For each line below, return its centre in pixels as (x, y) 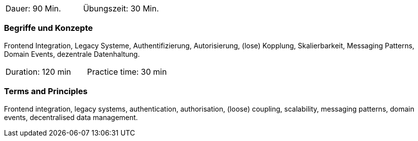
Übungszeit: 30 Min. (121, 8)
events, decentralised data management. (71, 117)
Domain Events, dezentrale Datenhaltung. (72, 54)
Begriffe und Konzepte (49, 28)
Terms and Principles (46, 91)
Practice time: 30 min (127, 71)
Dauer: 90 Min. (33, 8)
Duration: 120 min (38, 71)
